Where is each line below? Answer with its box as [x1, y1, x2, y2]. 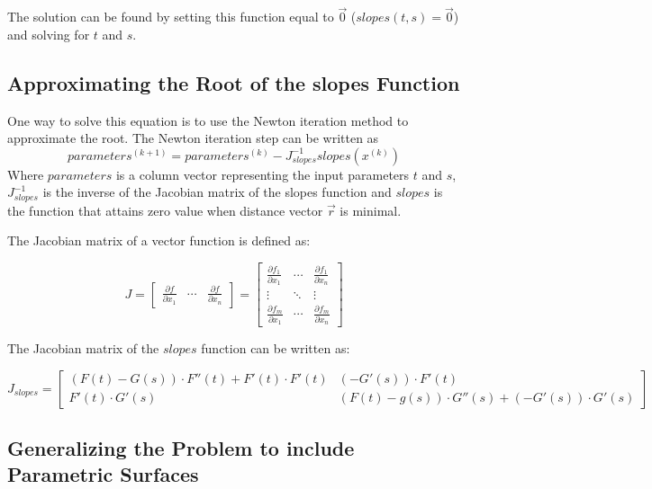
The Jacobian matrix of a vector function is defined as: [7, 231, 311, 250]
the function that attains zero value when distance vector [7, 200, 323, 219]
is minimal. [340, 200, 402, 219]
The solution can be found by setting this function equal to [7, 7, 334, 26]
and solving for [7, 24, 90, 43]
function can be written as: [201, 339, 350, 357]
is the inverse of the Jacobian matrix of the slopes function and [42, 182, 392, 201]
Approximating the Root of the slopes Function [7, 68, 460, 96]
